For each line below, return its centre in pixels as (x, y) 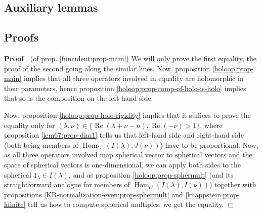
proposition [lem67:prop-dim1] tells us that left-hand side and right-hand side (124, 135)
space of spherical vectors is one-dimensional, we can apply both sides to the (123, 164)
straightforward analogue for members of (67, 184)
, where (211, 125)
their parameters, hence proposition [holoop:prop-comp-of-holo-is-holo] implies (125, 88)
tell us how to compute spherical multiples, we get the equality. (126, 204)
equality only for (30, 125)
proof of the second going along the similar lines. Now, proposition (107, 68)
